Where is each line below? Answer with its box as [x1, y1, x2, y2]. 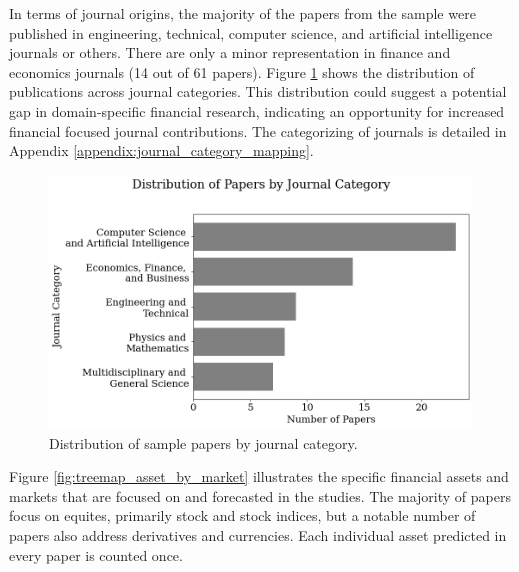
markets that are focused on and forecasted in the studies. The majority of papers [9, 485, 511, 506]
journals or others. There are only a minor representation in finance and [9, 42, 451, 63]
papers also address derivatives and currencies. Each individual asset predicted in [9, 524, 507, 545]
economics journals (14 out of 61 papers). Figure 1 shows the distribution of [9, 61, 475, 82]
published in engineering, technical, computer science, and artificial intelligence [9, 22, 493, 43]
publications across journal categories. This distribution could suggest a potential [9, 81, 507, 102]
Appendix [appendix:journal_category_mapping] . [9, 140, 314, 161]
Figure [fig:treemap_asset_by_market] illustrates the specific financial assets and [9, 466, 509, 487]
